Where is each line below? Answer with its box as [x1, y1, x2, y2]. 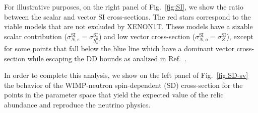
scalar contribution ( [4, 31, 68, 41]
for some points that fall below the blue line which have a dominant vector [4, 43, 235, 53]
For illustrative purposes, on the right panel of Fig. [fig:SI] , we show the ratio [4, 2, 244, 12]
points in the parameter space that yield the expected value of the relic [4, 89, 224, 100]
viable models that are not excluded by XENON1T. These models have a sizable [4, 21, 253, 32]
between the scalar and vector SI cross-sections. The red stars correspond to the [4, 11, 251, 22]
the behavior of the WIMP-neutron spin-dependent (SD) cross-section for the [4, 79, 243, 90]
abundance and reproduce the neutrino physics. [4, 99, 151, 109]
